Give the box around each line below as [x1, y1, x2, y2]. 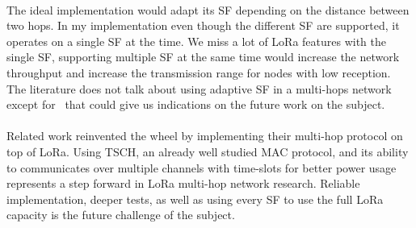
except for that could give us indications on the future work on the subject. [6, 96, 385, 113]
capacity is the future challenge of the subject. [6, 206, 235, 223]
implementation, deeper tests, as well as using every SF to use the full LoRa [6, 190, 384, 207]
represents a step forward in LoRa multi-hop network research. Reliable [6, 175, 360, 192]
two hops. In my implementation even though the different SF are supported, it [6, 17, 400, 34]
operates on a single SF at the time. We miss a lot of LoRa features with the [6, 32, 386, 49]
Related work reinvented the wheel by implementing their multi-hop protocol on [6, 127, 403, 144]
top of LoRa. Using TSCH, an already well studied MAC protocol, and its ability [6, 143, 409, 160]
